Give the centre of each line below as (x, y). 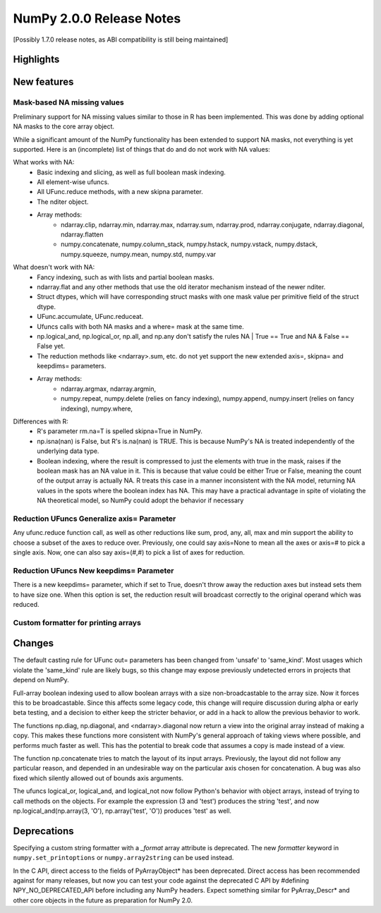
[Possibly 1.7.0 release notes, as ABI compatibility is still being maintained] (121, 40)
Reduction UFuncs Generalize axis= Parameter (95, 519)
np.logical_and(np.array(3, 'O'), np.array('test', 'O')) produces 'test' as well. (122, 811)
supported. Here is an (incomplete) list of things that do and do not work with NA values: (142, 149)
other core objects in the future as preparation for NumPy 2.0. (103, 900)
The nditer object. (63, 202)
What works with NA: (44, 162)
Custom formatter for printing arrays (77, 622)
